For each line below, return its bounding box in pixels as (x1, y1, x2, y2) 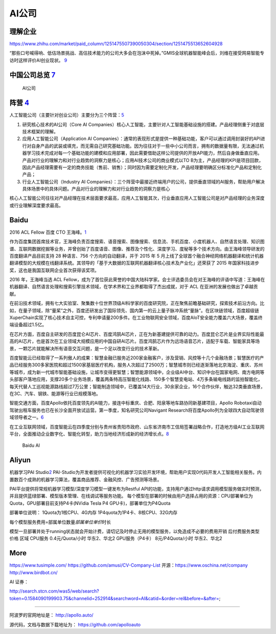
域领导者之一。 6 (9, 414, 44, 420)
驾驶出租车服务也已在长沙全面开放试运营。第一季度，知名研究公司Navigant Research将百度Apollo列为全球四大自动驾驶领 (9, 407, 264, 413)
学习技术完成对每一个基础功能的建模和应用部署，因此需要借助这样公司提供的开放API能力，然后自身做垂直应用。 (26, 150, 263, 156)
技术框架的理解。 (22, 128, 58, 134)
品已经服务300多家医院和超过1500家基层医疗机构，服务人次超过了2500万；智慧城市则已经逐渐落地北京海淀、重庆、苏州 (9, 362, 263, 368)
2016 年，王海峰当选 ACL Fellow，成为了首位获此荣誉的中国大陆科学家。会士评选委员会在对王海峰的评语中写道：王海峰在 (9, 277, 265, 283)
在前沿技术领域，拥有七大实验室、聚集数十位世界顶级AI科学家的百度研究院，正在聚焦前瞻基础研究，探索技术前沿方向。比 (9, 300, 265, 306)
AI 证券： (9, 579, 29, 585)
